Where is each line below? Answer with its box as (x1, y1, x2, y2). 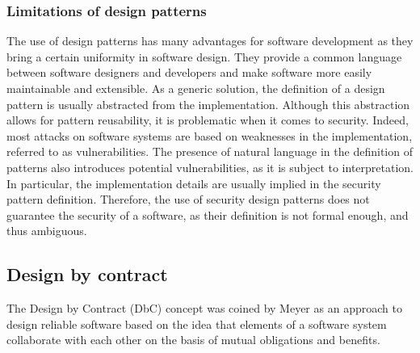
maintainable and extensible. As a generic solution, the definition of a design (6, 80, 385, 96)
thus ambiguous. (6, 222, 87, 239)
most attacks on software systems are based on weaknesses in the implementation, (6, 127, 413, 144)
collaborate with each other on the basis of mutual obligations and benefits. (6, 331, 380, 348)
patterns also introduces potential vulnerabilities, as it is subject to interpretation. (6, 158, 414, 175)
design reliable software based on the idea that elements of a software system (6, 315, 387, 332)
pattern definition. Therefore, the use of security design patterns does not (6, 191, 370, 208)
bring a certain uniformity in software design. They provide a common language (6, 48, 402, 65)
